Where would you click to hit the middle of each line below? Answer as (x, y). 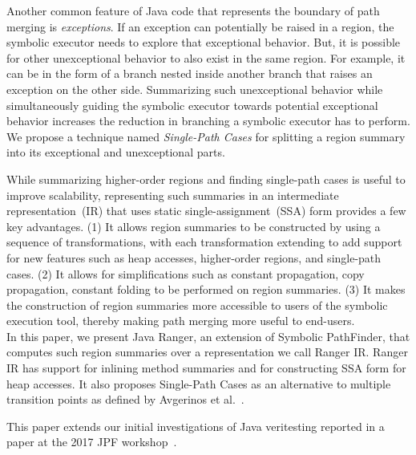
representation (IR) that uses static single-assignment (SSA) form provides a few (206, 211)
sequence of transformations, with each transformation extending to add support (204, 242)
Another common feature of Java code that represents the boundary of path (193, 10)
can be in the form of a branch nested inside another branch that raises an (190, 73)
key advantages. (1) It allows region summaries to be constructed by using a (194, 226)
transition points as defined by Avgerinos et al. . (125, 399)
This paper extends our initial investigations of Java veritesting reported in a (196, 426)
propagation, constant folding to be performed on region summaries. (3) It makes (206, 289)
